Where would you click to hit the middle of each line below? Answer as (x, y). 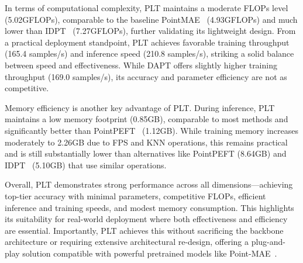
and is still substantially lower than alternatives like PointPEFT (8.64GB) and (146, 153)
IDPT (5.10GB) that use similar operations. (86, 165)
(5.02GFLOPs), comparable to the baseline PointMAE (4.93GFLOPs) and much (151, 19)
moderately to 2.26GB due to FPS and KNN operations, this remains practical (146, 142)
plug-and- (268, 242)
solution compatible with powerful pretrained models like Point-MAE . (150, 253)
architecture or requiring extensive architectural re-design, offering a (127, 242)
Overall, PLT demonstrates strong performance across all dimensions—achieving (149, 184)
